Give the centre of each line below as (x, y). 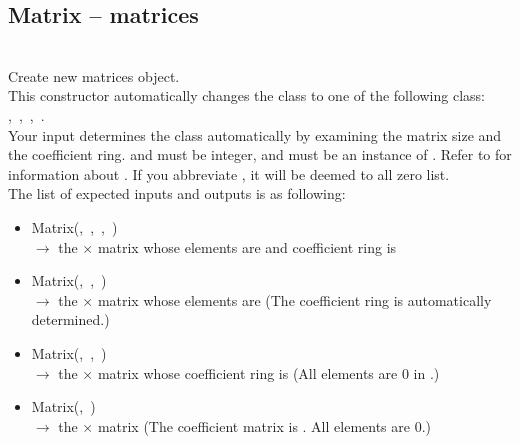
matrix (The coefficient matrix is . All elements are (253, 425)
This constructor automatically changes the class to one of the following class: (246, 95)
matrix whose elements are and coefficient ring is (247, 246)
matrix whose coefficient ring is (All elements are (247, 372)
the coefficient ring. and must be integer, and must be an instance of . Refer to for (260, 154)
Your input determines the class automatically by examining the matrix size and (255, 134)
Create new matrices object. (94, 75)
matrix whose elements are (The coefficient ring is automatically (294, 299)
